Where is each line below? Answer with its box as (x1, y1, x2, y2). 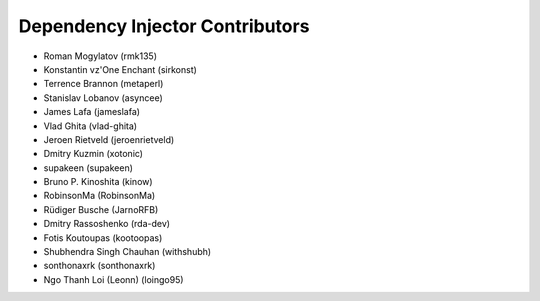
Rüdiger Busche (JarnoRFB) (43, 203, 159, 215)
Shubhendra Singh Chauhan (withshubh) (43, 246, 212, 258)
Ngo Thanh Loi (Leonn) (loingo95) (43, 273, 184, 285)
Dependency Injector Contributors (18, 15, 310, 37)
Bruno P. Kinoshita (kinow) (43, 176, 154, 188)
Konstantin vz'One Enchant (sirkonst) (43, 63, 197, 75)
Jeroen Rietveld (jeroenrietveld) (43, 133, 175, 145)
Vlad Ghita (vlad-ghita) (43, 120, 138, 132)
